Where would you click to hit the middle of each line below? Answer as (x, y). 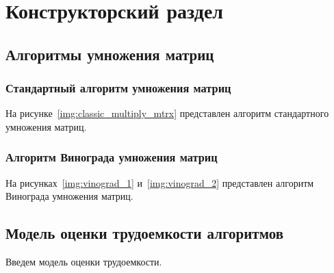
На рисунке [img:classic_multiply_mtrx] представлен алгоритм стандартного (167, 113)
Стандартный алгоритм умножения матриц (118, 88)
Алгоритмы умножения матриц (110, 54)
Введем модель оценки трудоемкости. (84, 262)
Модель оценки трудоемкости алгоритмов (144, 233)
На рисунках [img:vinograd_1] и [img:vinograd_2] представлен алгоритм (160, 182)
